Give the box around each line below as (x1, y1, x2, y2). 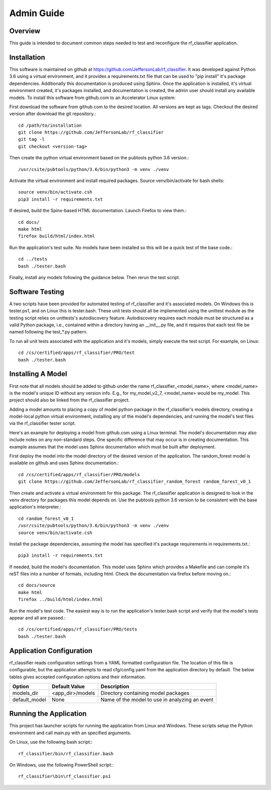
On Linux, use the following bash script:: (9, 739, 93, 745)
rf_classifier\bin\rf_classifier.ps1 (18, 773, 111, 779)
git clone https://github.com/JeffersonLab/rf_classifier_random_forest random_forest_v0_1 (18, 479, 251, 485)
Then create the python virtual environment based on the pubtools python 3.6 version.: (9, 155, 189, 161)
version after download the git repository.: (9, 111, 96, 117)
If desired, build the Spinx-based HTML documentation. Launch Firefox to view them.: (9, 208, 187, 214)
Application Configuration (9, 646, 93, 655)
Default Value (52, 683, 85, 690)
